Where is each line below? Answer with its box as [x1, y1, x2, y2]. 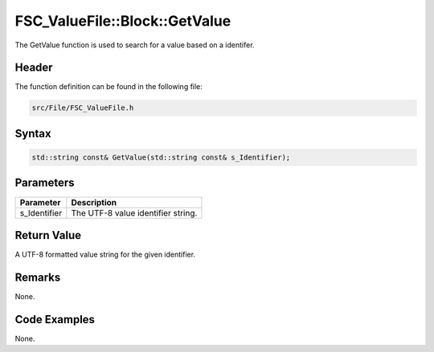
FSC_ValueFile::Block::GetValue [14, 12, 231, 30]
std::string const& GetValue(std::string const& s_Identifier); [31, 153, 291, 162]
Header [14, 61, 53, 75]
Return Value [14, 229, 82, 242]
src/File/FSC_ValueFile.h [31, 103, 134, 112]
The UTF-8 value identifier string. [71, 207, 198, 218]
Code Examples [14, 313, 96, 326]
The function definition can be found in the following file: [14, 82, 203, 91]
